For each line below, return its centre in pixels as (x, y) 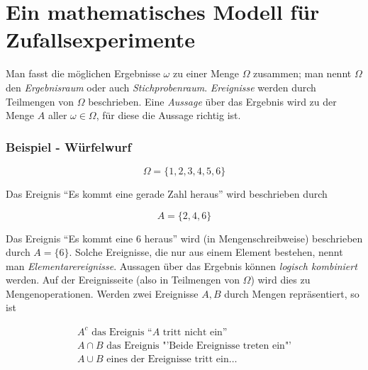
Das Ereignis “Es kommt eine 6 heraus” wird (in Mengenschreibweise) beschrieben (184, 238)
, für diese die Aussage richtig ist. (168, 115)
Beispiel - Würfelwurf (69, 146)
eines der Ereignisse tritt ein (168, 359)
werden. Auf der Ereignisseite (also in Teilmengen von (123, 280)
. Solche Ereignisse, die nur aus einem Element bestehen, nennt (206, 252)
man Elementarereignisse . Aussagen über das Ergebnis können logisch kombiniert (182, 265)
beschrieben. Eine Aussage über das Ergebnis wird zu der (212, 101)
